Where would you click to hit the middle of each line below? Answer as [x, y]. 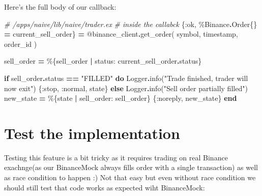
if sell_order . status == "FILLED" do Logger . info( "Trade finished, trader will [126, 78]
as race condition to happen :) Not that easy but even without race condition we [130, 177]
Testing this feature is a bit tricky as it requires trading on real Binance [116, 157]
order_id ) [21, 44]
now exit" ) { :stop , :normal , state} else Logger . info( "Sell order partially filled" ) [126, 88]
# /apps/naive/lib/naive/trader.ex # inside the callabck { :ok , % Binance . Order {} [131, 24]
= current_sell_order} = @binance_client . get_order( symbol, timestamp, [121, 34]
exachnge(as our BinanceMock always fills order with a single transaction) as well [131, 167]
